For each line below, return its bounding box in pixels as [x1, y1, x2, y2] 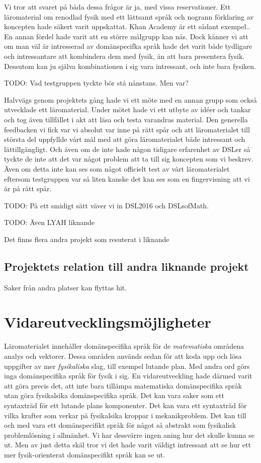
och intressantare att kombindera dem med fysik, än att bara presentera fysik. [4, 50, 245, 61]
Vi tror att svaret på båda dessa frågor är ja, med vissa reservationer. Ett [4, 2, 231, 12]
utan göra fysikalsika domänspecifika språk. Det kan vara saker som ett [4, 390, 224, 401]
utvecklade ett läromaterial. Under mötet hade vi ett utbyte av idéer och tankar [4, 104, 251, 115]
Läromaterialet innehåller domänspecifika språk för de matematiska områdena [4, 341, 244, 351]
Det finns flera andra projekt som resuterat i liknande [4, 234, 169, 244]
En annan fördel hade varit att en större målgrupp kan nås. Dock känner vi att [4, 31, 248, 41]
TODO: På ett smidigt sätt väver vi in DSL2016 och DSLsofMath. [4, 200, 209, 210]
